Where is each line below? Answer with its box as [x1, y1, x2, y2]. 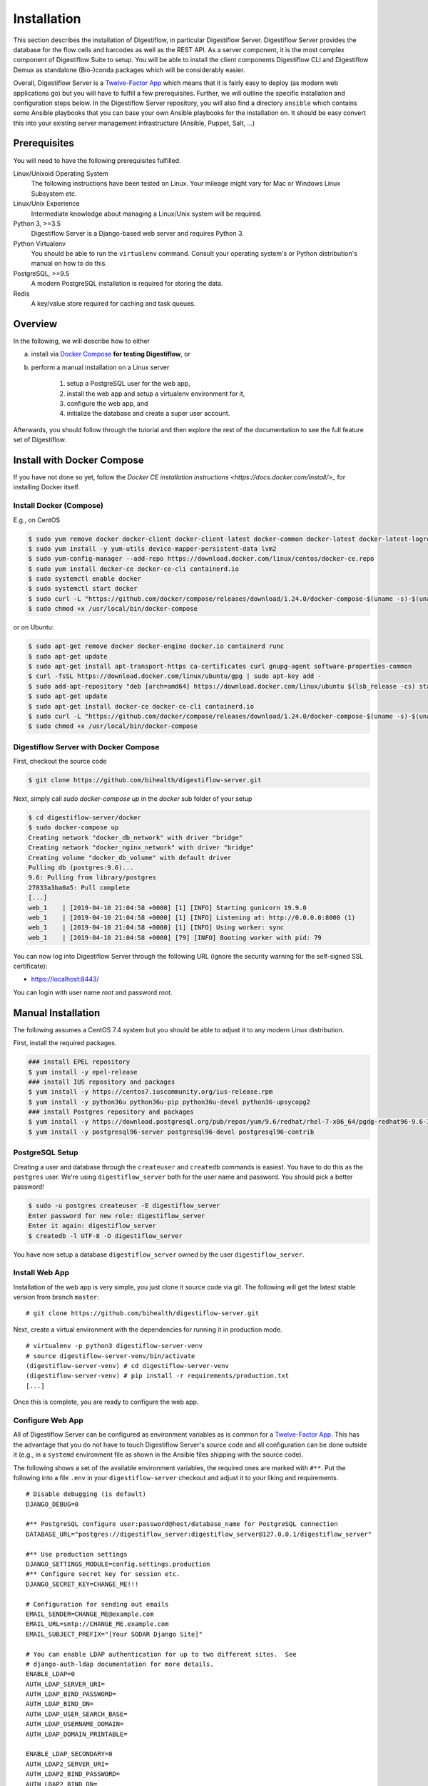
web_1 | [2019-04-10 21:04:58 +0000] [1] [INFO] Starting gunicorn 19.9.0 [28, 904, 307, 912]
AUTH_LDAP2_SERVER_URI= [26, 1760, 109, 1768]
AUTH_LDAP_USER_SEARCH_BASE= [26, 1710, 128, 1718]
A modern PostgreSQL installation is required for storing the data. [31, 279, 223, 288]
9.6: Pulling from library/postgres [28, 874, 157, 882]
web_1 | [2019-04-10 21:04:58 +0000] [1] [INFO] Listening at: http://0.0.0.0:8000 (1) [28, 913, 356, 922]
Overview [13, 318, 58, 330]
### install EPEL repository [28, 1058, 131, 1066]
